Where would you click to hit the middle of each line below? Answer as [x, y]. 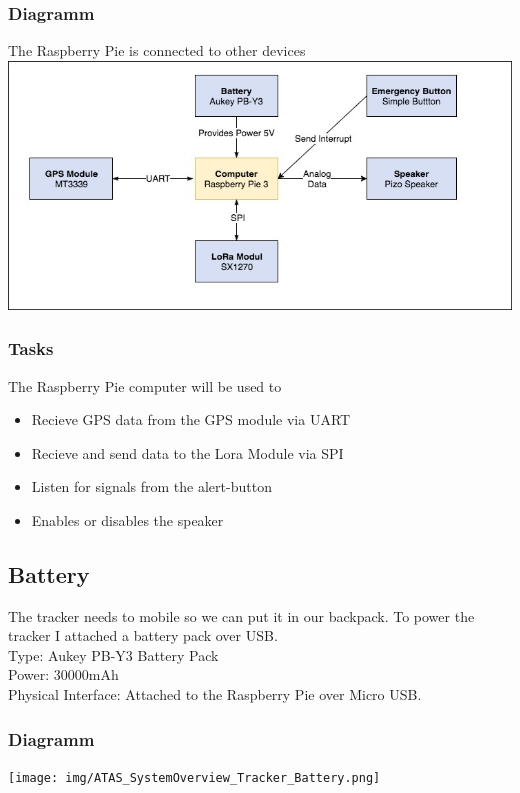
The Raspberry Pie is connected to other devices [157, 50]
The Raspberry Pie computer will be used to [145, 385]
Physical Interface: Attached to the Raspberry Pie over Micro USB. [215, 694]
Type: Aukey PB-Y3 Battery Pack [113, 654]
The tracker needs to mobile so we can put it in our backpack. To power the [241, 615]
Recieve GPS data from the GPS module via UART [191, 419]
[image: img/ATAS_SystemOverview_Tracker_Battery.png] [194, 777]
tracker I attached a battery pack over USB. [143, 635]
